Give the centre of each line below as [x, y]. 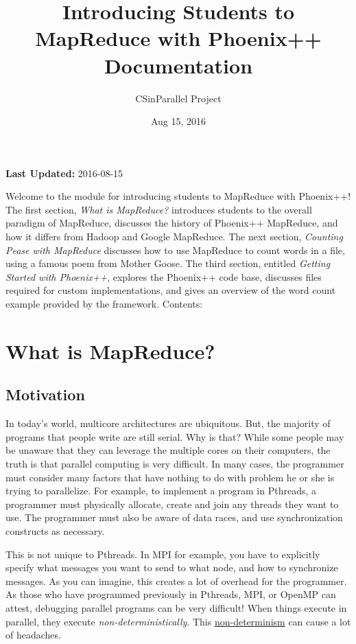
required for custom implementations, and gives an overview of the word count [171, 290]
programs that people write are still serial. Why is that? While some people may [175, 436]
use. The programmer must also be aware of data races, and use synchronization [174, 517]
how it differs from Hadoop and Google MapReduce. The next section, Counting [174, 237]
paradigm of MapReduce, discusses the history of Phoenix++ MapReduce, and [172, 223]
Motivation [45, 394]
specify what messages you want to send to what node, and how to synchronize [172, 567]
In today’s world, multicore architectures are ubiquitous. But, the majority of [168, 423]
